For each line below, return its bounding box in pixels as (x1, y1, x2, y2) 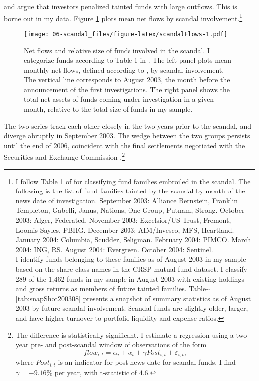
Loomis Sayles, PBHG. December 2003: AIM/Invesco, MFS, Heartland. (15, 224, 234, 235)
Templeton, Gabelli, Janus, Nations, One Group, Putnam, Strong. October (15, 205, 245, 215)
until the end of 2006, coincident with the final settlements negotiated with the (4, 140, 245, 150)
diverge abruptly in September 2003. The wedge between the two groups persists (4, 130, 250, 141)
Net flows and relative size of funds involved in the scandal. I (24, 45, 210, 55)
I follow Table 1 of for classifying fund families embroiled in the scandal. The (15, 176, 251, 186)
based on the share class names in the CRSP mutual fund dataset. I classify (15, 264, 247, 274)
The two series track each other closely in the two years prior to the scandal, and (4, 120, 251, 131)
